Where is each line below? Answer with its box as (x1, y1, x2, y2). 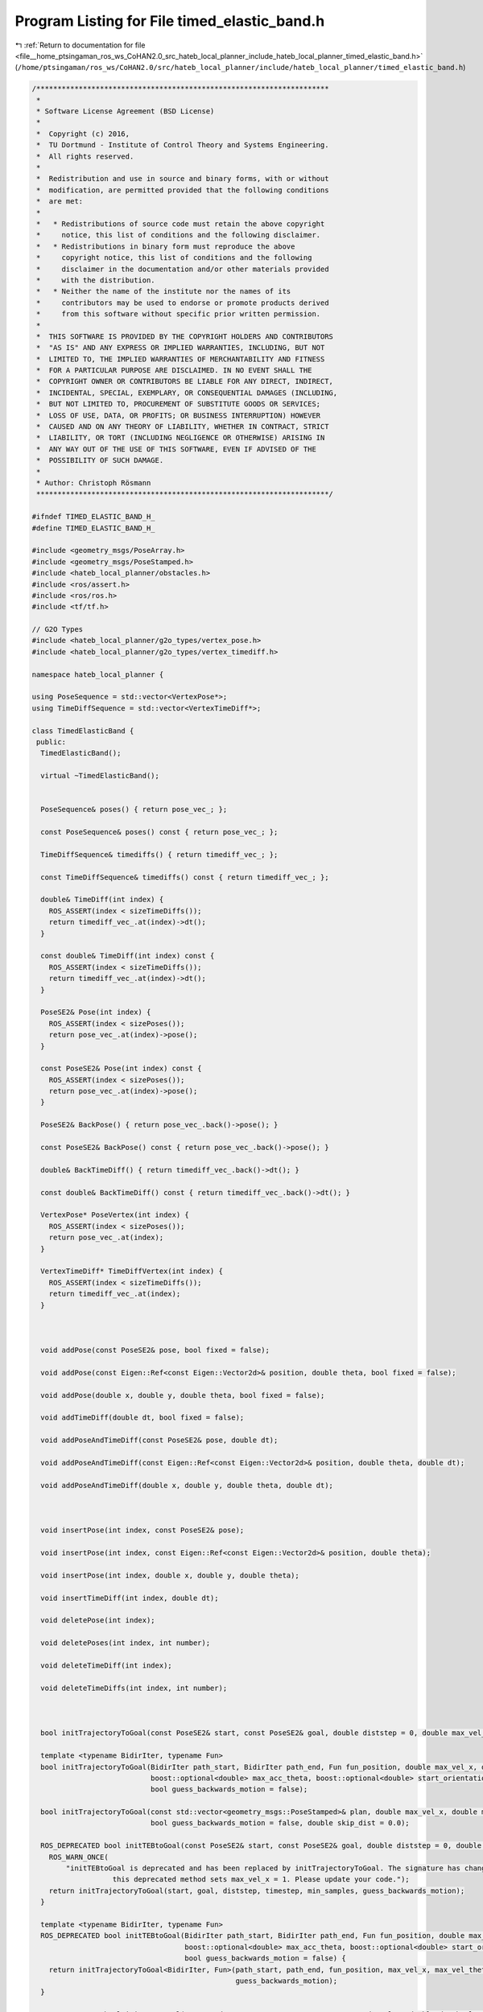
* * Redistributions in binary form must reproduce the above (36, 241, 295, 251)
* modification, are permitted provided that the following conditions (36, 185, 329, 195)
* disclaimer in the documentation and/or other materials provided (36, 264, 329, 274)
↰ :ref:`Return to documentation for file (14, 40, 146, 50)
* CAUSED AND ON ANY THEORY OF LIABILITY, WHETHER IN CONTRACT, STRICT (36, 423, 329, 431)
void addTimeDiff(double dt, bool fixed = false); (40, 1413, 245, 1422)
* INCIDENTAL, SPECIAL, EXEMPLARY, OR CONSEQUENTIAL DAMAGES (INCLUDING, (36, 388, 338, 398)
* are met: (36, 197, 84, 206)
